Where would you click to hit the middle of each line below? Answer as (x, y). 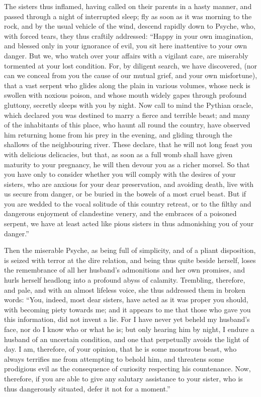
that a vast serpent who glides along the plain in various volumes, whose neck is (127, 85)
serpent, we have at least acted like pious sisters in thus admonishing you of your (129, 223)
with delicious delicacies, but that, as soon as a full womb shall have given (118, 154)
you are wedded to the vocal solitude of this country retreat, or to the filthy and (128, 203)
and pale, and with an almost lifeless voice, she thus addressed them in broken (125, 289)
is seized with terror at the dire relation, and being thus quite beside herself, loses (130, 260)
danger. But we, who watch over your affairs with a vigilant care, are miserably (126, 55)
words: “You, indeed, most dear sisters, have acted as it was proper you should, (126, 300)
